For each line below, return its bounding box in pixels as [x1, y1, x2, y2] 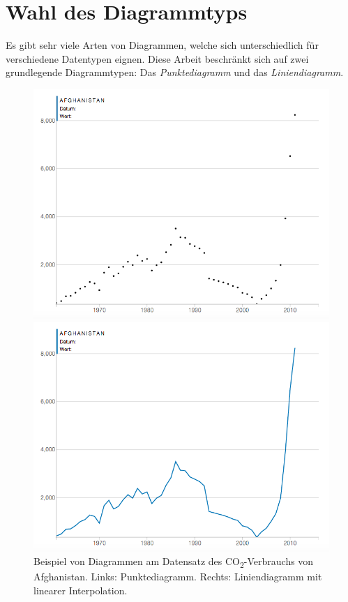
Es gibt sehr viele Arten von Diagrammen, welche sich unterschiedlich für [6, 38, 319, 52]
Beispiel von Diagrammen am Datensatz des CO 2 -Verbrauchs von [33, 554, 314, 570]
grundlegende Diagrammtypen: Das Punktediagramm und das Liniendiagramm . [6, 65, 344, 80]
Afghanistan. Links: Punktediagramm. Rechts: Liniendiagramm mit [33, 569, 322, 584]
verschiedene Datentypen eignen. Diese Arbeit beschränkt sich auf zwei [6, 51, 309, 66]
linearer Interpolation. [33, 582, 128, 597]
